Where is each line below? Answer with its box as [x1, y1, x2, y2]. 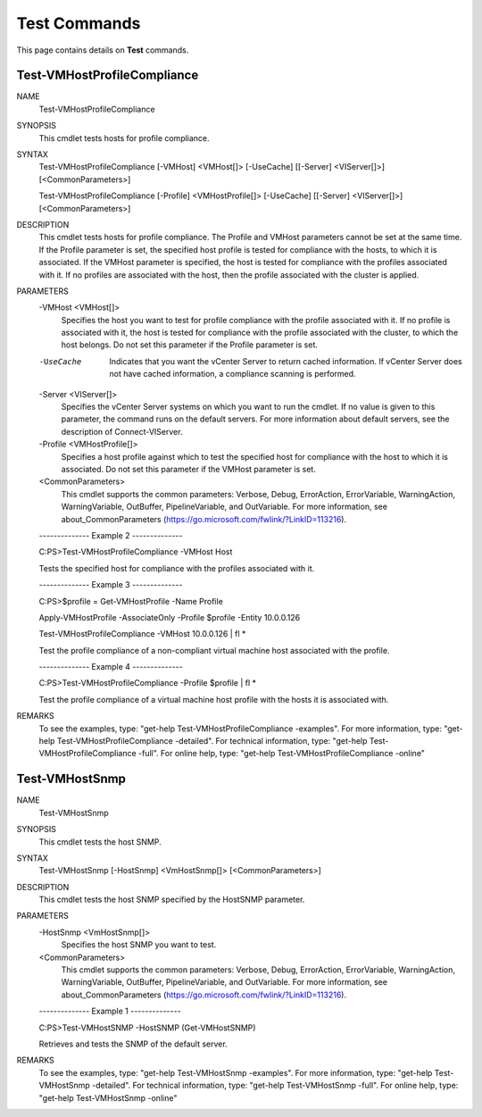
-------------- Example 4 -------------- [38, 662, 183, 672]
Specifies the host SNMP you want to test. [61, 939, 217, 950]
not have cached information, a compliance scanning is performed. [109, 369, 356, 379]
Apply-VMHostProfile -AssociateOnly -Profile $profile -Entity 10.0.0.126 [38, 612, 301, 622]
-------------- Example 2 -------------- [38, 529, 183, 540]
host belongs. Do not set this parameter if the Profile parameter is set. [61, 339, 319, 350]
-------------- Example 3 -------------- [38, 579, 183, 590]
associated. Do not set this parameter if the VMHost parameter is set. [61, 464, 316, 474]
